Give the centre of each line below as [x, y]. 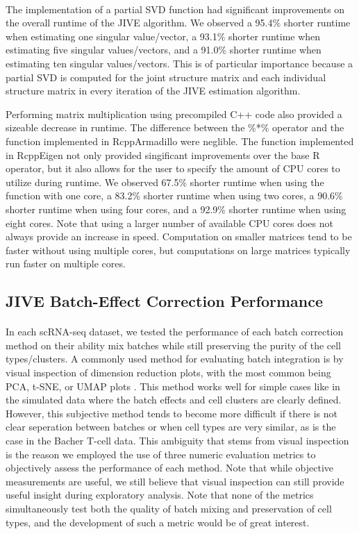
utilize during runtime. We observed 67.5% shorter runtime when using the [165, 182]
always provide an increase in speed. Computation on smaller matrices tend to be [179, 236]
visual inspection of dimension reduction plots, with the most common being [168, 373]
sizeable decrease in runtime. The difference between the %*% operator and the [175, 127]
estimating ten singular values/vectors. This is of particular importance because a [179, 63]
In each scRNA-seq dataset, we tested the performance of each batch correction [175, 332]
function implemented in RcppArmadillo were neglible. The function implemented [180, 141]
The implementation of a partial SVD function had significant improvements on [175, 9]
